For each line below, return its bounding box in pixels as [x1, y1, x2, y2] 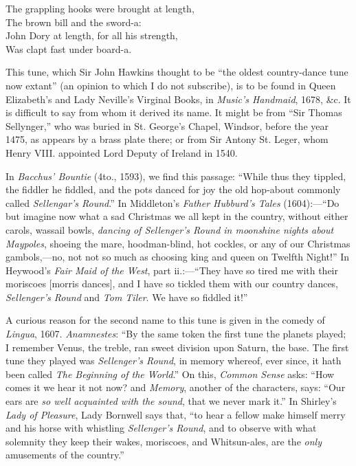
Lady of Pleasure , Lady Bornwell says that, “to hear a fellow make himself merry [5, 407, 346, 421]
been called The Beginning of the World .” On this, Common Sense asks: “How [5, 366, 335, 381]
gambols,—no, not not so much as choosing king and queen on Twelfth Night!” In [5, 249, 350, 264]
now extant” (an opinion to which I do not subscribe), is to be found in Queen [5, 78, 336, 92]
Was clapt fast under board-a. [5, 41, 132, 56]
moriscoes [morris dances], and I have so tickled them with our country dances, [5, 276, 339, 291]
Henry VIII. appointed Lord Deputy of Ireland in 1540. [5, 145, 238, 159]
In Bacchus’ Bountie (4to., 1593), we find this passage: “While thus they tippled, [5, 168, 346, 183]
